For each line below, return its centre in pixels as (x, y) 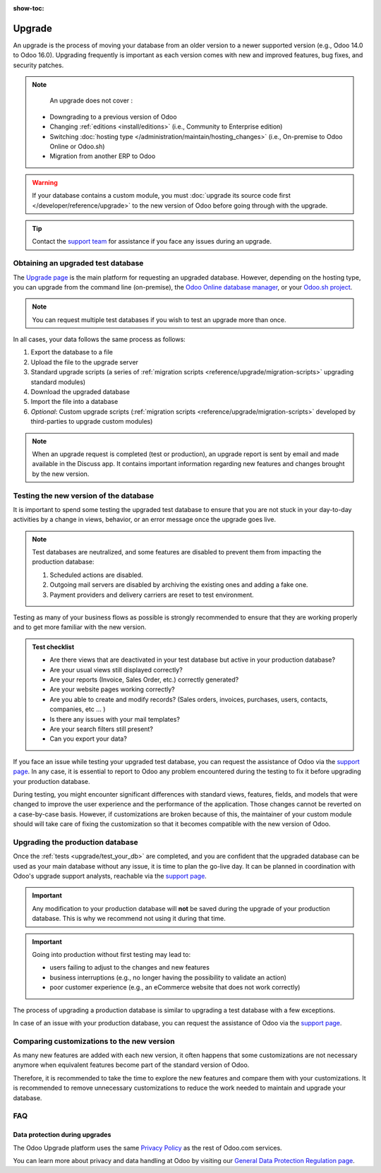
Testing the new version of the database (84, 496)
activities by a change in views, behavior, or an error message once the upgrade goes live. (145, 520)
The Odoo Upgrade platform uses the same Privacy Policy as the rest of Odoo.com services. (147, 1148)
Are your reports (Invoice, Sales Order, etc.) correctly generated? (144, 679)
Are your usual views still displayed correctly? (116, 669)
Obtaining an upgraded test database (78, 263)
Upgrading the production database (76, 842)
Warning (45, 182)
